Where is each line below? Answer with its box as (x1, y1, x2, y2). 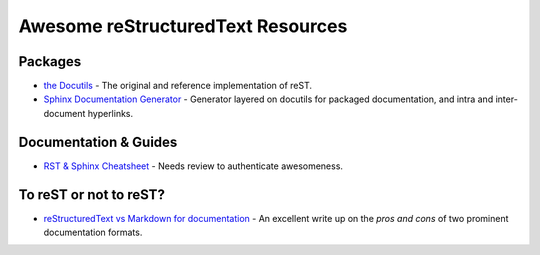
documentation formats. (43, 226, 143, 239)
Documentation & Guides (18, 133, 178, 150)
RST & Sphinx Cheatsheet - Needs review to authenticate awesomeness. (43, 160, 344, 172)
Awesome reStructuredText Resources (18, 15, 348, 37)
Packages (18, 53, 82, 70)
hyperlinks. (87, 107, 134, 119)
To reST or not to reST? (18, 186, 165, 203)
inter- (495, 93, 519, 105)
